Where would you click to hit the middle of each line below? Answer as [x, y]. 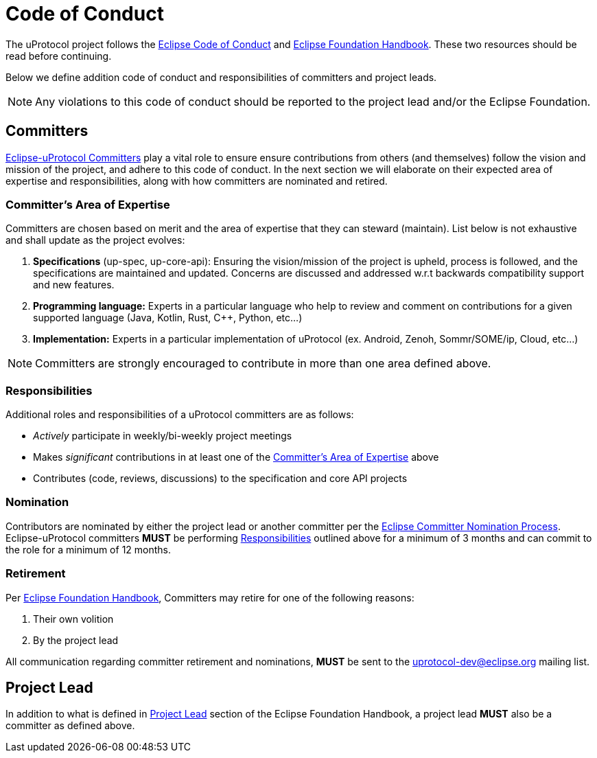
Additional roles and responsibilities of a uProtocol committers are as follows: [180, 415]
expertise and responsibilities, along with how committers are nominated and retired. [197, 181]
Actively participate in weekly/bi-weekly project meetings [163, 436]
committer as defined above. [70, 726]
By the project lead [76, 640]
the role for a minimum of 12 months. [89, 549]
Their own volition [73, 619]
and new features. [74, 285]
